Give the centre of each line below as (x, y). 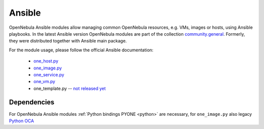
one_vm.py (44, 82)
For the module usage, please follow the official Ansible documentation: (81, 50)
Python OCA (22, 121)
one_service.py (49, 75)
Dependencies (32, 102)
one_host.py (46, 61)
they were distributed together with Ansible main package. (68, 41)
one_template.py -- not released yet (70, 88)
